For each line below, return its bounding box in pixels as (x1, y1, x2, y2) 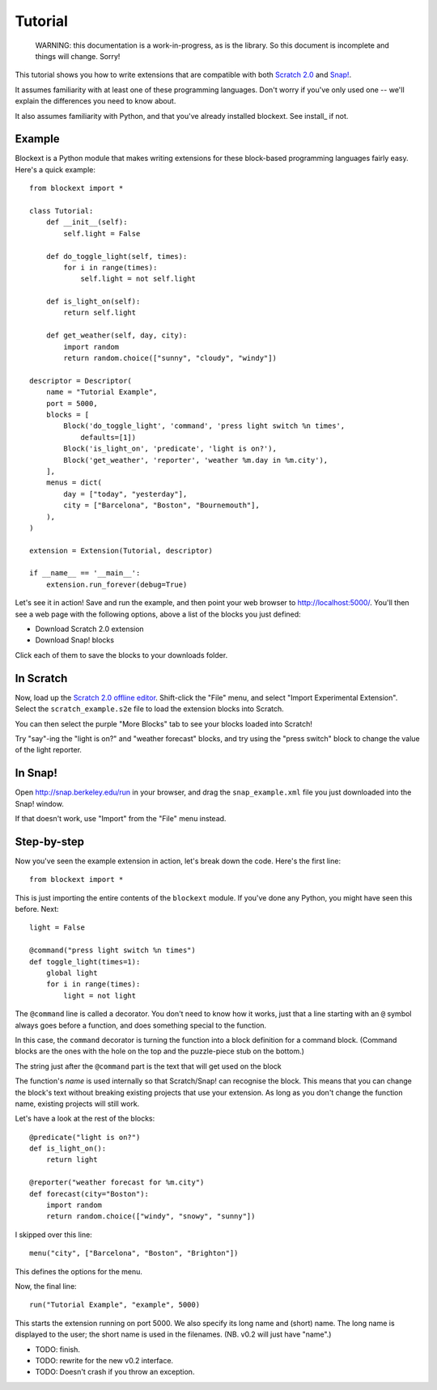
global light (45, 968, 98, 977)
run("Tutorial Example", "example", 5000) (29, 1300, 201, 1310)
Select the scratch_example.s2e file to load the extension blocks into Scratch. (15, 704, 285, 714)
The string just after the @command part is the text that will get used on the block (15, 1061, 282, 1071)
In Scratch (15, 672, 68, 685)
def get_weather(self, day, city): (45, 331, 188, 340)
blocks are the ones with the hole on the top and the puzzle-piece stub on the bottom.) (15, 1046, 305, 1056)
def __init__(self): (45, 218, 128, 227)
